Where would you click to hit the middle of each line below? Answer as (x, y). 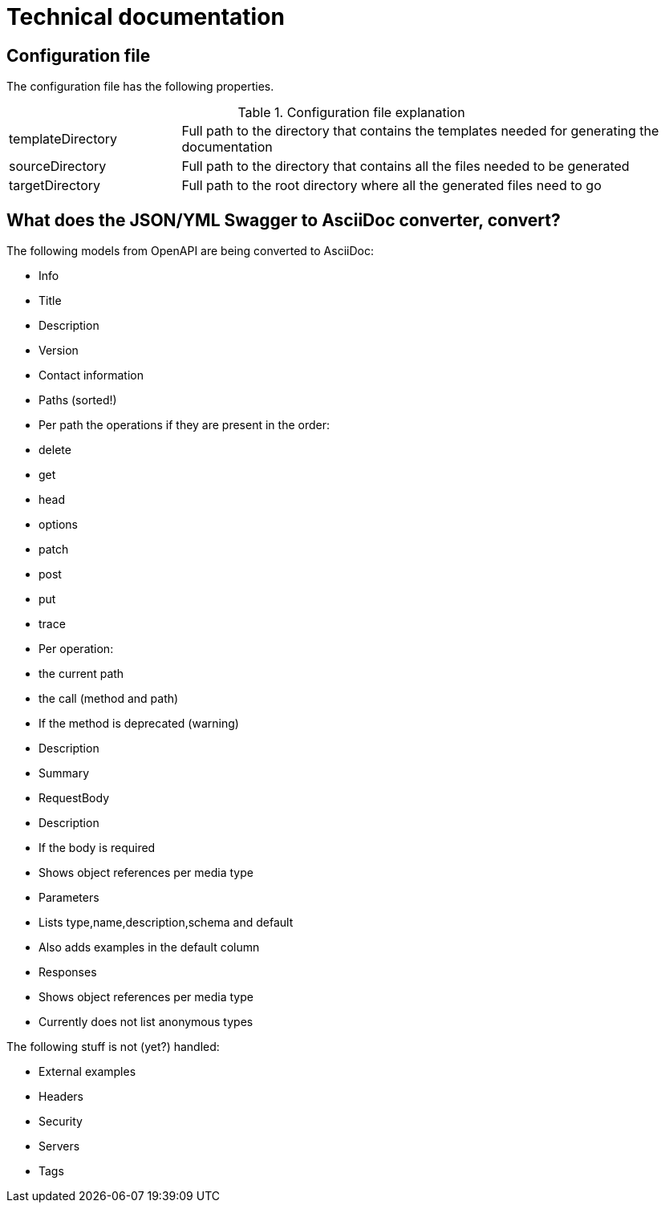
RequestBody (74, 798)
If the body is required (97, 848)
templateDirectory (63, 139)
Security (61, 1122)
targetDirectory (55, 186)
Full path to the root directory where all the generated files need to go (391, 186)
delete (55, 450)
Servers (59, 1146)
